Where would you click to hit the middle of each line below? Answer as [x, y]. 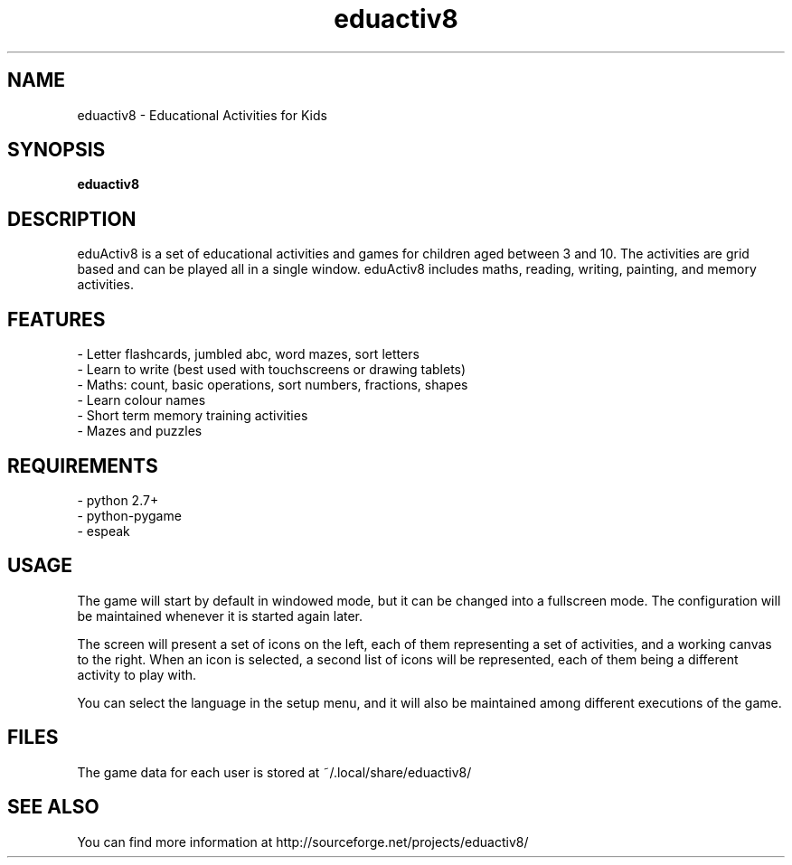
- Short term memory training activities [193, 416]
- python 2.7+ [118, 500]
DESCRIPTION [72, 219]
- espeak [104, 531]
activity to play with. [137, 674]
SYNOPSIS [57, 150]
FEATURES [57, 319]
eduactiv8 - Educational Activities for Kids [202, 115]
